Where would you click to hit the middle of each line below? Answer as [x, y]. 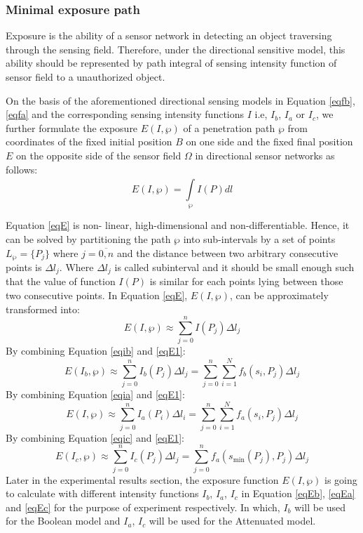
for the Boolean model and [63, 521]
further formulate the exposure [72, 127]
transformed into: [43, 309]
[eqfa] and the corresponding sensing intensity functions [125, 114]
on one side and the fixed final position [269, 142]
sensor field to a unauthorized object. [85, 77]
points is [24, 266]
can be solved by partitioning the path [88, 238]
